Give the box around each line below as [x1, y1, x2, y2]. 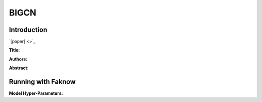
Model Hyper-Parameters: [9, 90, 63, 96]
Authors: [9, 56, 28, 62]
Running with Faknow [9, 78, 76, 86]
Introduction [9, 26, 48, 34]
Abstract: [9, 65, 29, 71]
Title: [9, 47, 20, 53]
